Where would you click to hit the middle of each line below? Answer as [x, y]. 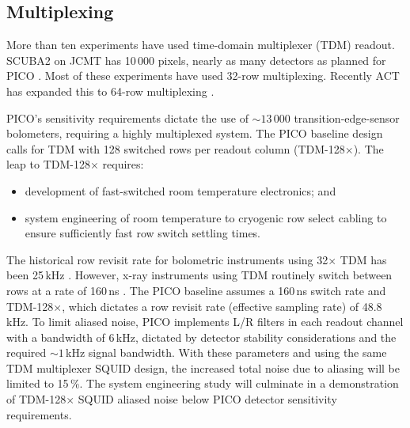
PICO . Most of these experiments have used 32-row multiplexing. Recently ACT [203, 76]
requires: [123, 164]
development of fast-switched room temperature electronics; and [180, 190]
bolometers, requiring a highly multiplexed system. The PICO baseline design [195, 133]
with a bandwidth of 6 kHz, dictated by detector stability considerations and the [201, 337]
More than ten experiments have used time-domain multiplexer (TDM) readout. [201, 45]
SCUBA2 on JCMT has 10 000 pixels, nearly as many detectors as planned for [196, 60]
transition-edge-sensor [347, 117]
